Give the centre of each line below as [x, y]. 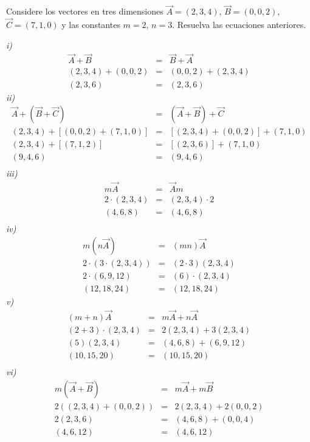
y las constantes [91, 25]
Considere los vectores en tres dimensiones [85, 11]
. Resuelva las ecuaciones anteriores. [239, 25]
